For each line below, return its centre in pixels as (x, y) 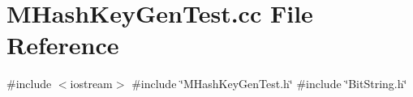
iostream (91, 84)
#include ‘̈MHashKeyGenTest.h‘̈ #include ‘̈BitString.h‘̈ (269, 84)
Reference (63, 45)
